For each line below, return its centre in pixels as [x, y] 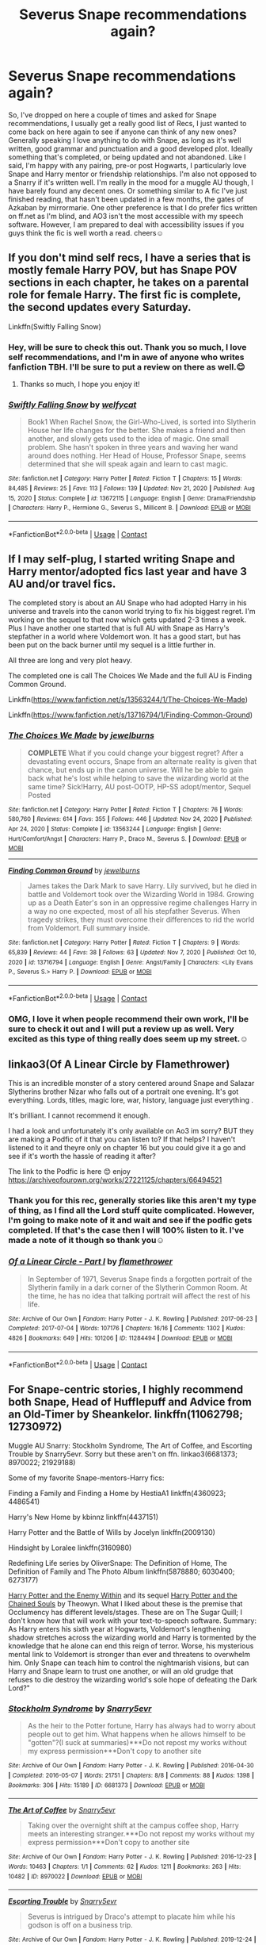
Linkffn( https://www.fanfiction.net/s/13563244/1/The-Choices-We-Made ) [128, 700]
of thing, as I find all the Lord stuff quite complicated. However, [131, 1210]
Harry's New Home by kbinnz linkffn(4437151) [84, 1517]
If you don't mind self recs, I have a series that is [129, 258]
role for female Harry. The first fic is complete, [125, 295]
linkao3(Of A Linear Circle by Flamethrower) [119, 1064]
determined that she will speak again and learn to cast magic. [128, 464]
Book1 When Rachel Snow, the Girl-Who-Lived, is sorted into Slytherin [141, 422]
